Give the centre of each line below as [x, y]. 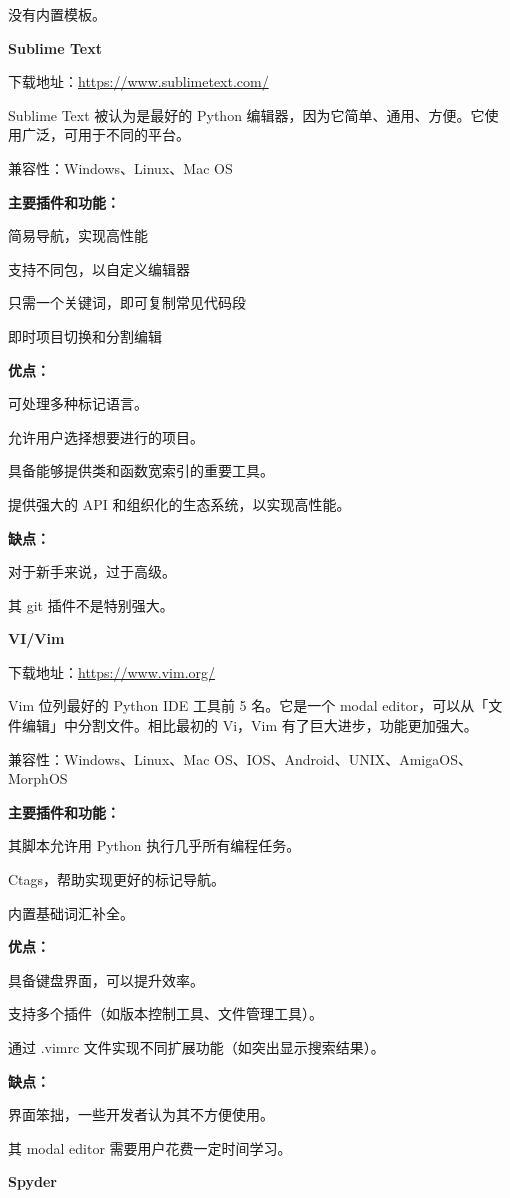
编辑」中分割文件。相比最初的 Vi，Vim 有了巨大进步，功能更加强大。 [249, 725]
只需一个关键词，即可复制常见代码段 [127, 302]
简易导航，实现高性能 [78, 235]
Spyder [32, 1181]
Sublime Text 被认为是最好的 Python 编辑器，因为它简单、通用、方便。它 [246, 114]
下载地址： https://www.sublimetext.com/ [138, 81]
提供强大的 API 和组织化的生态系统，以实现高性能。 [179, 503]
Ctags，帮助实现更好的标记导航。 [117, 879]
